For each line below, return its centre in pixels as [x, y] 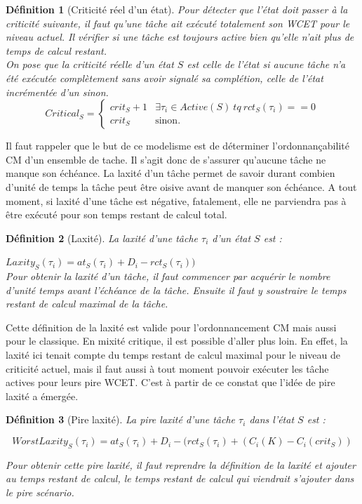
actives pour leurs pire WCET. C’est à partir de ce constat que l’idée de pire [170, 382]
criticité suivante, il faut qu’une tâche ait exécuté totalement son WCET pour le [178, 23]
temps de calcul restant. [56, 50]
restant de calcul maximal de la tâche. [87, 304]
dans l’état [272, 419]
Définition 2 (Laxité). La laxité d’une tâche [102, 238]
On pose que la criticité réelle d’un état [90, 64]
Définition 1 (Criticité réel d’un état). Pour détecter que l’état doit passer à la [177, 9]
